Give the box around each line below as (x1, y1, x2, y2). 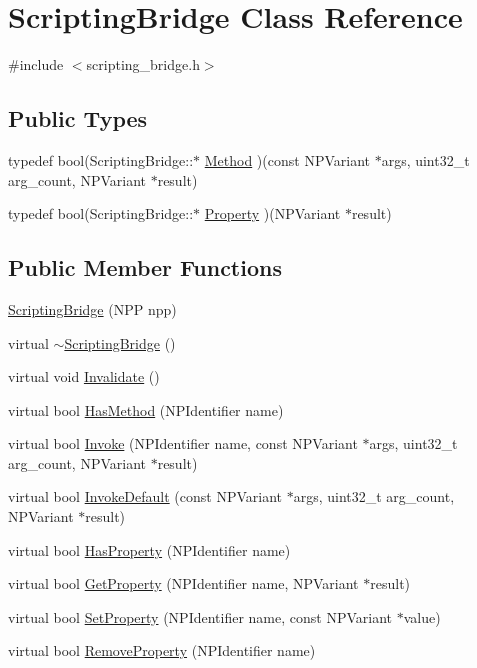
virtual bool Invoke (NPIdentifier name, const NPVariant (8, 433, 358, 454)
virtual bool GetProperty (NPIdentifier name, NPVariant (8, 573, 359, 594)
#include (8, 54, 64, 75)
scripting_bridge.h (86, 54, 200, 75)
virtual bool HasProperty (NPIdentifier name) (8, 539, 291, 560)
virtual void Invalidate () (8, 366, 160, 387)
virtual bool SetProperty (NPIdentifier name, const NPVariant (8, 606, 392, 627)
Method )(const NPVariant (204, 149, 370, 170)
